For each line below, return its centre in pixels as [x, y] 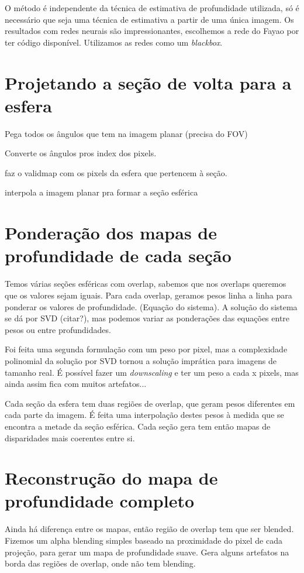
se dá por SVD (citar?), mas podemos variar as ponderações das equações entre [147, 318]
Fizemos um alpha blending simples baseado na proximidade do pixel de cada [144, 540]
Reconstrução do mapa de [111, 478]
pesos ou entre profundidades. [58, 329]
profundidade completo [100, 501]
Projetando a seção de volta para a [148, 82]
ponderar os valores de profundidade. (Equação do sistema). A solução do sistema [151, 306]
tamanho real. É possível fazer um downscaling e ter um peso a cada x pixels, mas [152, 372]
